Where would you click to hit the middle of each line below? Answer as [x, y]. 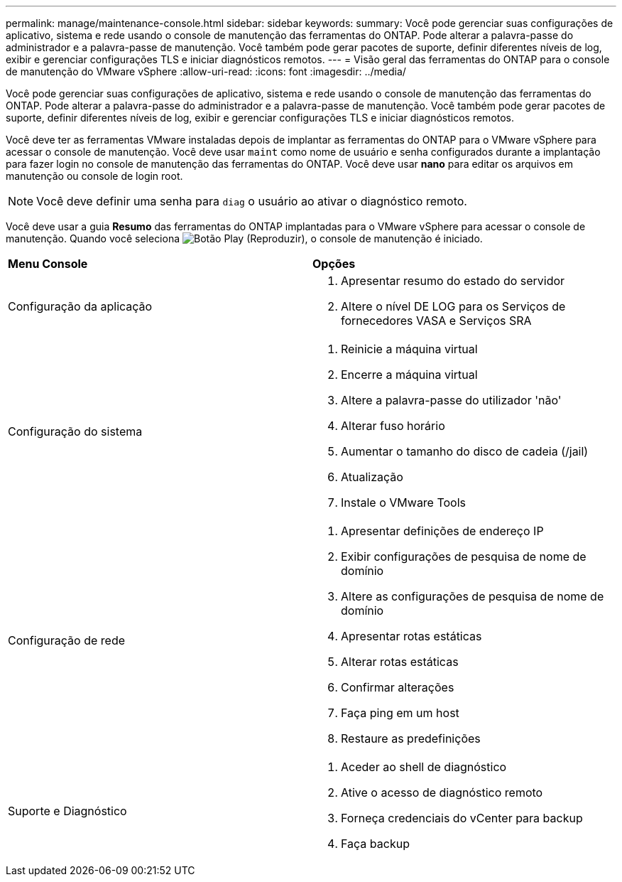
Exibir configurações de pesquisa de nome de [464, 556]
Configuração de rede [67, 640]
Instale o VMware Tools [404, 502]
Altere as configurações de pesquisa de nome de [473, 596]
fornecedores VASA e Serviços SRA [436, 321]
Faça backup [375, 844]
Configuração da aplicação [80, 306]
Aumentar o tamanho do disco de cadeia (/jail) [465, 451]
